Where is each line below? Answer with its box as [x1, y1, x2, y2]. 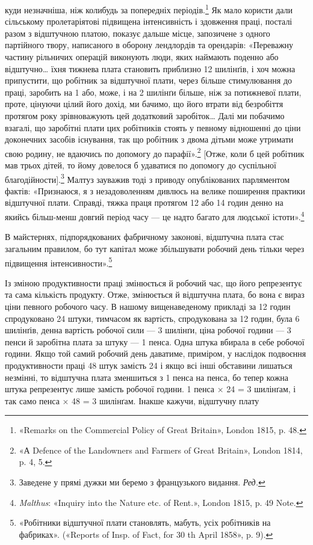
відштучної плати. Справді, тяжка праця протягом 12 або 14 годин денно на [5, 196, 284, 209]
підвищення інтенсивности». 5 [5, 254, 113, 269]
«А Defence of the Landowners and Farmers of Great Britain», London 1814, [19, 443, 303, 456]
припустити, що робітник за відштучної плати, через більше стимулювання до [5, 74, 293, 87]
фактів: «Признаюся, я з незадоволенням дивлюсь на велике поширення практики [5, 184, 305, 197]
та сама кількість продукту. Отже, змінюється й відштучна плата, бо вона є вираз [5, 288, 305, 301]
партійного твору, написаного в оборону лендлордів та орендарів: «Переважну [5, 38, 294, 51]
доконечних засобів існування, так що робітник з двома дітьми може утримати [5, 133, 294, 146]
